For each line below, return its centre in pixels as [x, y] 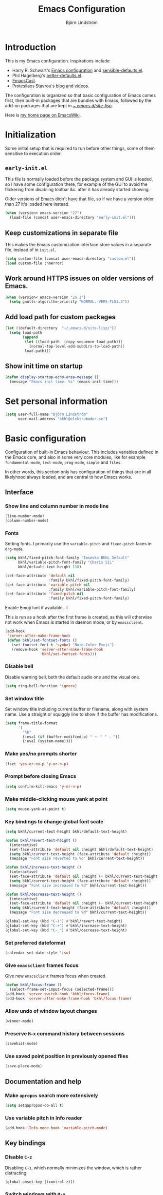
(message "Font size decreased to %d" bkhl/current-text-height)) [78, 912]
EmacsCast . [24, 80]
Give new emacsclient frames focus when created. [56, 976]
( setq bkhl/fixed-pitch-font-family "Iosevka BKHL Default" [67, 558]
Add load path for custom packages [60, 317]
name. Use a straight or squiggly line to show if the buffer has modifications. [81, 714]
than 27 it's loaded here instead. [37, 204]
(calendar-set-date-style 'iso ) [38, 953]
